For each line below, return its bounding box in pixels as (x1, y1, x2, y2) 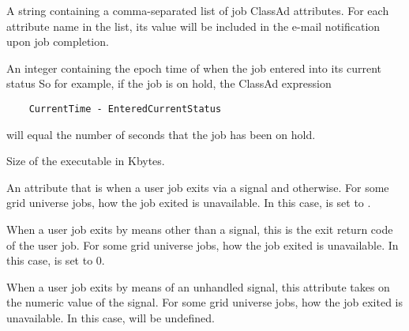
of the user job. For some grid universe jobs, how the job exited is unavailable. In (6, 236, 399, 253)
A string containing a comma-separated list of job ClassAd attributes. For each (6, 2, 389, 18)
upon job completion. (6, 33, 109, 50)
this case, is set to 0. (6, 252, 105, 269)
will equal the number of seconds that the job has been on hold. (6, 126, 316, 142)
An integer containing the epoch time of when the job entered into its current (6, 59, 382, 76)
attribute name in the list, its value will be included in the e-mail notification (6, 17, 381, 34)
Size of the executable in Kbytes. (6, 152, 165, 169)
